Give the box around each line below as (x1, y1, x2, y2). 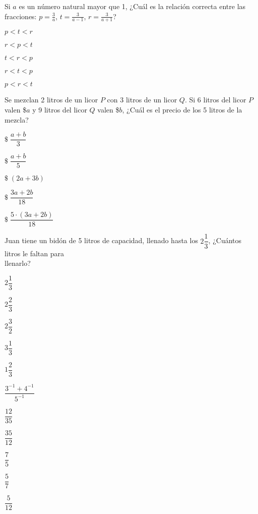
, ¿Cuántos (208, 235, 242, 246)
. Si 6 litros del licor (184, 94, 246, 105)
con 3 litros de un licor (107, 94, 177, 105)
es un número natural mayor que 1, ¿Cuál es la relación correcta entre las (19, 1, 246, 11)
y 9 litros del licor (32, 104, 87, 115)
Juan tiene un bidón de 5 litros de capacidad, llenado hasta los (5, 235, 198, 246)
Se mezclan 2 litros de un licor (5, 94, 98, 105)
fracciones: (5, 11, 37, 21)
